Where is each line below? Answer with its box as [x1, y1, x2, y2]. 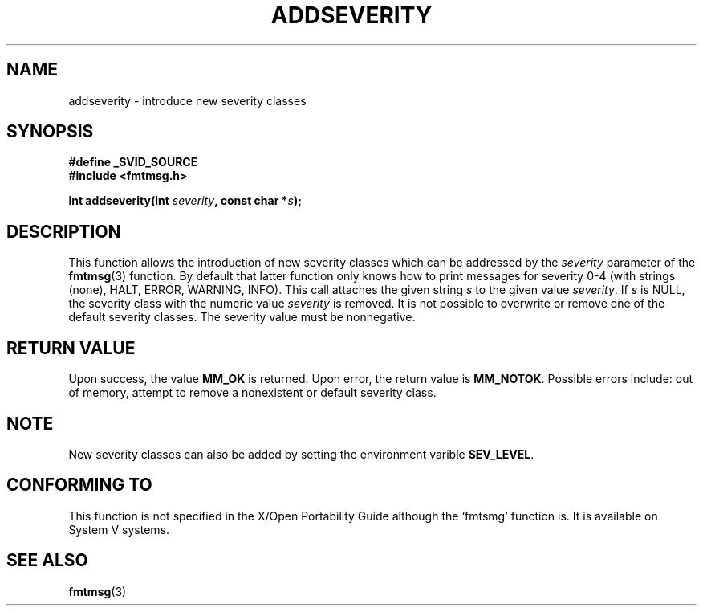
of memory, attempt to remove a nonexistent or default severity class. [68, 386, 437, 400]
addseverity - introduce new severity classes [68, 93, 307, 108]
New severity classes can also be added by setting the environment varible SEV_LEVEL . [68, 447, 534, 461]
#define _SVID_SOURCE [68, 155, 198, 169]
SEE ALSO [6, 550, 88, 571]
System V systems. [68, 522, 169, 537]
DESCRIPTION [6, 221, 121, 242]
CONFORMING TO [6, 475, 152, 496]
